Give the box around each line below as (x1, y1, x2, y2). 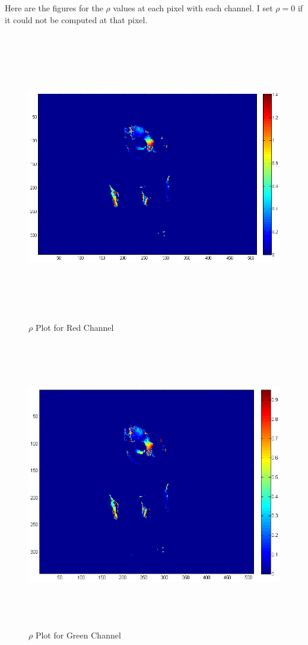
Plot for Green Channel (35, 628, 121, 641)
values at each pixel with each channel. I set (113, 2, 273, 14)
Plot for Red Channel (35, 321, 114, 333)
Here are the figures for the (5, 2, 103, 14)
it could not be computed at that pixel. (5, 13, 148, 26)
